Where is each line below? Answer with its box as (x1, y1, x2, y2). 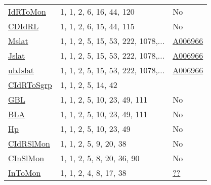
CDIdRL (8, 20, 39, 32)
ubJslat (8, 64, 34, 76)
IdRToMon (8, 6, 46, 17)
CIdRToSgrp (8, 79, 52, 90)
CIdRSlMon (8, 137, 50, 149)
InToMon (8, 167, 41, 178)
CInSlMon (8, 152, 45, 164)
